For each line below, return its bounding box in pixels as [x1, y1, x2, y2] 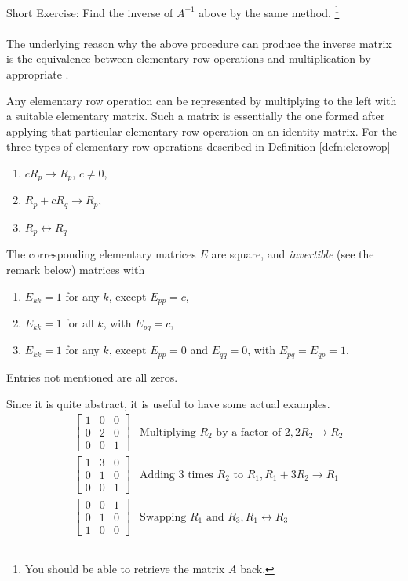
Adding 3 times [140, 469, 213, 481]
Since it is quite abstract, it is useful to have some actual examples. [6, 395, 330, 411]
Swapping [140, 511, 187, 523]
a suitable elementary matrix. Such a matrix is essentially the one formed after [6, 108, 385, 124]
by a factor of [216, 426, 282, 438]
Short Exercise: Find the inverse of [6, 4, 173, 20]
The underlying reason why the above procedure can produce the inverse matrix [6, 35, 392, 51]
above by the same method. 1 [199, 2, 340, 20]
